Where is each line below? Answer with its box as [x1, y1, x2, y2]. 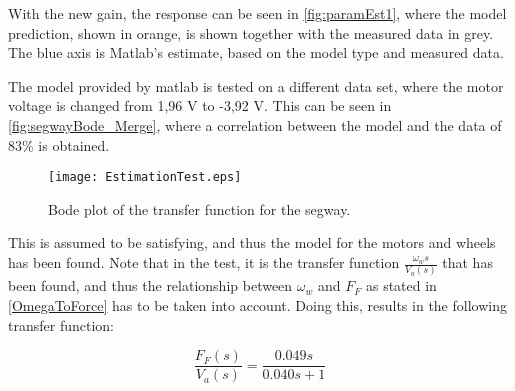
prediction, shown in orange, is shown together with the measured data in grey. [8, 22, 494, 43]
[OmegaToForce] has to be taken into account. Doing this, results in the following [8, 294, 507, 315]
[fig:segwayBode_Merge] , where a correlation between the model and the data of [8, 114, 502, 135]
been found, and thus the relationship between [8, 275, 293, 296]
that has [442, 252, 493, 272]
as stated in [365, 275, 437, 296]
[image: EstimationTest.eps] [48, 170, 242, 185]
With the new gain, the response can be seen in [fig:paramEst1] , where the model [8, 3, 507, 23]
